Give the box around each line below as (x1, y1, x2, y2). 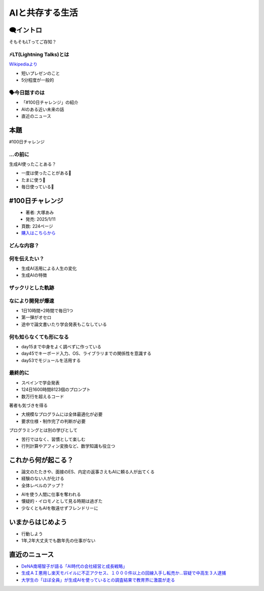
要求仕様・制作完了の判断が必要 (21, 418, 86, 424)
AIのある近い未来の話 (21, 106, 65, 112)
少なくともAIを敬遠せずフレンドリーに (21, 505, 99, 511)
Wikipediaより (9, 61, 38, 67)
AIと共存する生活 (9, 7, 78, 18)
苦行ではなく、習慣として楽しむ (21, 436, 86, 442)
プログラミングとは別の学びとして (9, 427, 78, 433)
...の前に (9, 151, 29, 158)
